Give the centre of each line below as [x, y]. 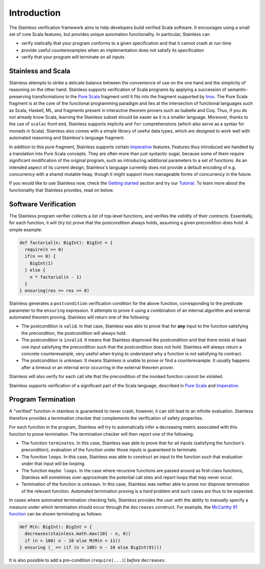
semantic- [238, 90]
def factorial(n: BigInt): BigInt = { [66, 243]
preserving [20, 96]
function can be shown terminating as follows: [56, 514]
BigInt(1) [41, 263]
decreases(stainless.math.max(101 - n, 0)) [78, 534]
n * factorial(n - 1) [56, 277]
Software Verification [42, 204]
